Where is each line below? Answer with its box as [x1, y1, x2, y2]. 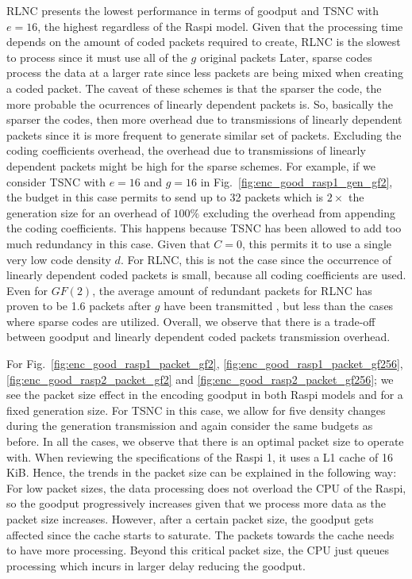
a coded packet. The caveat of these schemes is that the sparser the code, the [6, 79, 382, 96]
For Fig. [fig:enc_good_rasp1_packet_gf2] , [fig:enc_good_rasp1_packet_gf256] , [6, 355, 403, 372]
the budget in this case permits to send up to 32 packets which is [6, 189, 324, 205]
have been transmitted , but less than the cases [164, 297, 394, 314]
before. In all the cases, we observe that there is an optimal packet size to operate [6, 433, 404, 450]
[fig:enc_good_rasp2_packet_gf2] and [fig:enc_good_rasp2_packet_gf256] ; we [6, 370, 394, 387]
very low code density [6, 251, 111, 267]
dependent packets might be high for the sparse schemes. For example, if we [6, 157, 375, 174]
